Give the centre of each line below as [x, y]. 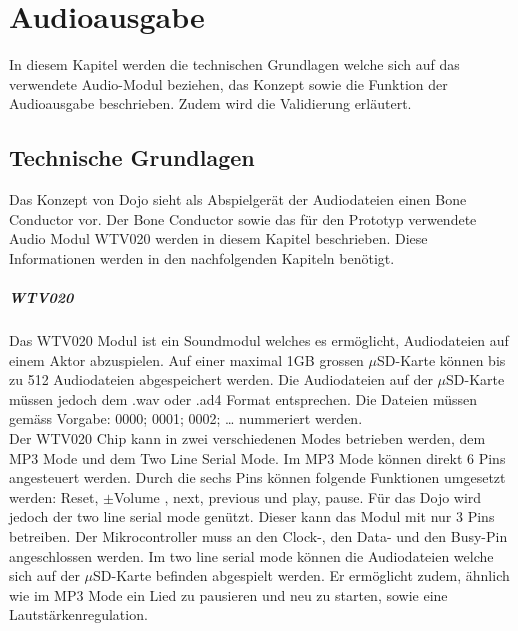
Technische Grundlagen [132, 157]
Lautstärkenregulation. [78, 614]
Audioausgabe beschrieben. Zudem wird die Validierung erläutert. [210, 103]
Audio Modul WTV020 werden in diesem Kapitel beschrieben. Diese [218, 238]
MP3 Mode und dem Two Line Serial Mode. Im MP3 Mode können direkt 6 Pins [257, 457]
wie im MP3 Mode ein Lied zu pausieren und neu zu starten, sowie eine [228, 594]
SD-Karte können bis [441, 359]
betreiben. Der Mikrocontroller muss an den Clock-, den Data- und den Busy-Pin [258, 535]
